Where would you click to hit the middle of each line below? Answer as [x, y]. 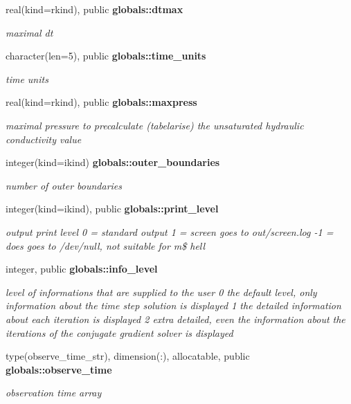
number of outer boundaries [64, 185]
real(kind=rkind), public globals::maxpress [101, 102]
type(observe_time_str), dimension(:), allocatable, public [128, 356]
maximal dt [29, 32]
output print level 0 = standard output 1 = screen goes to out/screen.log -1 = [170, 231]
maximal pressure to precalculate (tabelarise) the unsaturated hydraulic [155, 125]
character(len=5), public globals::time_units [106, 56]
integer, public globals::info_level [82, 269]
